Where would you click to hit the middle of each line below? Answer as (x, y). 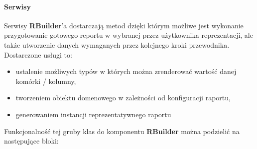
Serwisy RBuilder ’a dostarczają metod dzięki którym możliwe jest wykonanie (124, 25)
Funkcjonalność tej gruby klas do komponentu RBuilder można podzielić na (122, 131)
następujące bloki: (31, 141)
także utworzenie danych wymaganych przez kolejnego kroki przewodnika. (117, 44)
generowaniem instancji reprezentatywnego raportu (93, 114)
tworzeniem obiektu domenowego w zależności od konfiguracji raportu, (123, 98)
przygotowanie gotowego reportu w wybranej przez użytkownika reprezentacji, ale (128, 35)
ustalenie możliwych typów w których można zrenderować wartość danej (126, 71)
